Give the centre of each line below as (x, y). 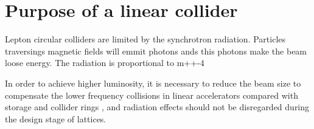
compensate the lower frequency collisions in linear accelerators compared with (152, 95)
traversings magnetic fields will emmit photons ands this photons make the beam (156, 51)
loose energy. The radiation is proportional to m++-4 (105, 63)
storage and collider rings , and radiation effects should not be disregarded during (157, 107)
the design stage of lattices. (56, 118)
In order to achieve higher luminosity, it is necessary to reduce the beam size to (153, 83)
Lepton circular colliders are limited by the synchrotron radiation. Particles (145, 39)
